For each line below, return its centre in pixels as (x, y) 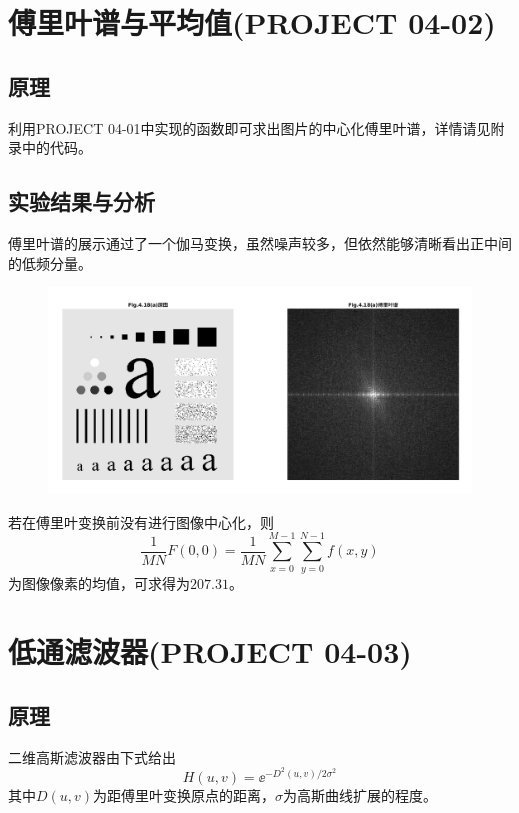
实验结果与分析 (81, 201)
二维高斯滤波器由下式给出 (92, 756)
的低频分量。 (50, 262)
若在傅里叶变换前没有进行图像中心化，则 (141, 521)
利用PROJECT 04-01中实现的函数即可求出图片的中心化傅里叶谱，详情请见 (249, 127)
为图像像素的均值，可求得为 (99, 582)
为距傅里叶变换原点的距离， (184, 794)
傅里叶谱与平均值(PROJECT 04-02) (252, 22)
